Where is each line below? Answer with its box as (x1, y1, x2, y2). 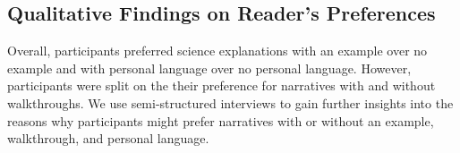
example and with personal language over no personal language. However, (7, 58, 412, 77)
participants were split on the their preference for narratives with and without (7, 76, 436, 95)
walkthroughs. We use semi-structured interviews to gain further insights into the (7, 93, 454, 112)
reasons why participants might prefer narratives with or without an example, (7, 111, 434, 130)
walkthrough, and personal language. (7, 129, 209, 148)
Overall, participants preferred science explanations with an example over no (7, 41, 428, 60)
